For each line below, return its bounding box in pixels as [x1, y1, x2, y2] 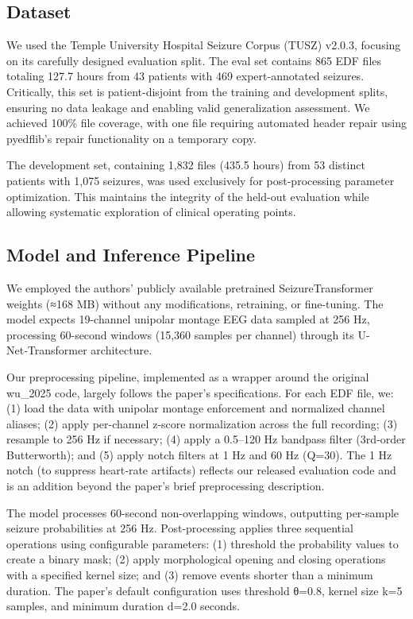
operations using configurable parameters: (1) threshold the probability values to [6, 535, 399, 551]
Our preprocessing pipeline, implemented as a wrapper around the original [6, 368, 369, 385]
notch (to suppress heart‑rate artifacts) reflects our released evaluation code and [6, 462, 396, 478]
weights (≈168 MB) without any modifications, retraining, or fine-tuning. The [6, 295, 384, 311]
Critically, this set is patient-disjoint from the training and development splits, [6, 83, 388, 99]
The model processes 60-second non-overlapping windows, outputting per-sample [6, 504, 399, 520]
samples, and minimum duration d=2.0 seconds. [6, 598, 240, 614]
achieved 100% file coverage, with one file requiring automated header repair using [6, 114, 407, 131]
